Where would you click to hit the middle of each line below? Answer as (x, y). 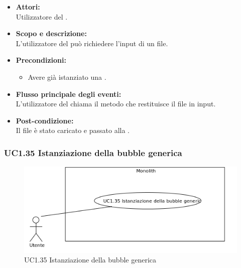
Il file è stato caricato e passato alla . (73, 130)
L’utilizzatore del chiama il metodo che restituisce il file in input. (116, 104)
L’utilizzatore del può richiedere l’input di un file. (92, 43)
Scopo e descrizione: (51, 33)
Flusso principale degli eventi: (69, 94)
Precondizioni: (41, 60)
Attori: (28, 7)
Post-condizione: (45, 120)
